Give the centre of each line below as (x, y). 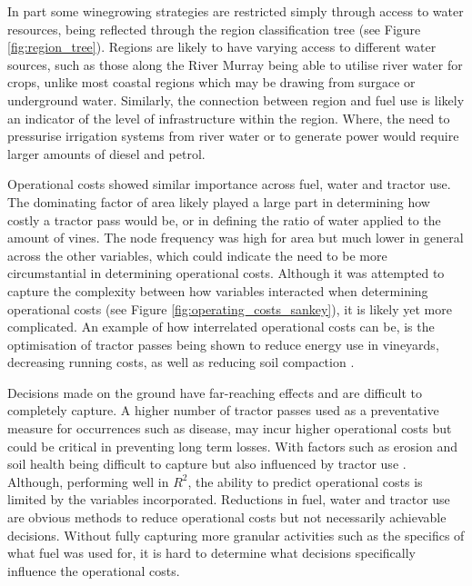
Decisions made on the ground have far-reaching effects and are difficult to (215, 392)
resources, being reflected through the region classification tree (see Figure (214, 29)
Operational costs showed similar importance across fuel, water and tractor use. (229, 184)
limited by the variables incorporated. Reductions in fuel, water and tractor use (229, 499)
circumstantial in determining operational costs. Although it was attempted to (226, 273)
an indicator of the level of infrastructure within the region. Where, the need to (229, 118)
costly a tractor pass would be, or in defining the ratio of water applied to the (224, 219)
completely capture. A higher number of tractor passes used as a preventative (223, 410)
